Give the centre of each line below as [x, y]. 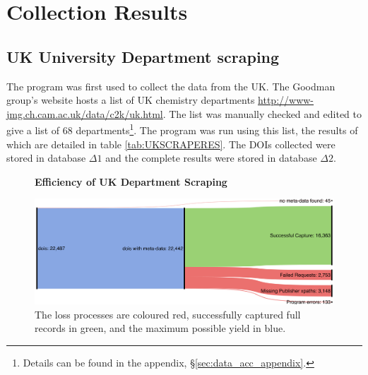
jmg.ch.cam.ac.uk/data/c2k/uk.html [85, 113]
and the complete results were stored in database [211, 158]
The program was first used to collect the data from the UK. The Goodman [171, 86]
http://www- [286, 100]
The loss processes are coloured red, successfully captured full [168, 314]
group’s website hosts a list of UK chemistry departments [131, 100]
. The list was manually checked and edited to [262, 113]
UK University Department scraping [143, 56]
